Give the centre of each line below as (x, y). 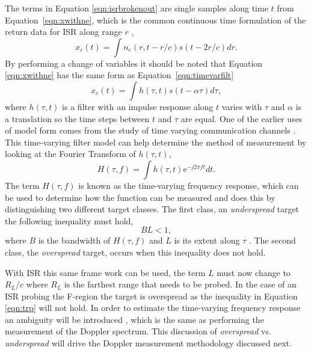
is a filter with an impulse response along (138, 106)
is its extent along (207, 240)
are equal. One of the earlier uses (242, 118)
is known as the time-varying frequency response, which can (189, 185)
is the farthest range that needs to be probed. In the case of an (180, 284)
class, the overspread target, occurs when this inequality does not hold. (135, 252)
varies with (242, 106)
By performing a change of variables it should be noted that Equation (134, 63)
